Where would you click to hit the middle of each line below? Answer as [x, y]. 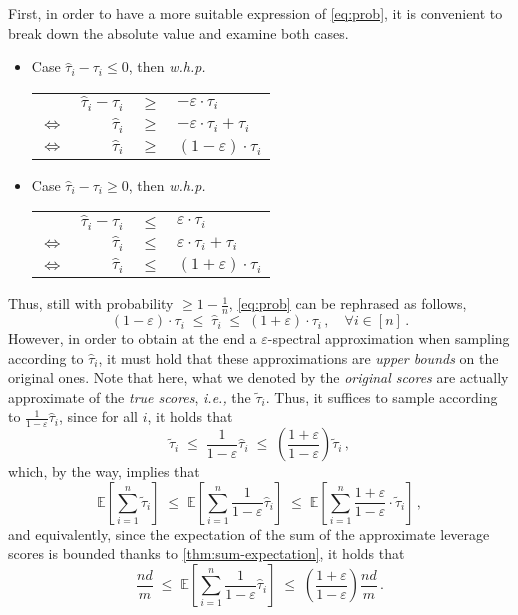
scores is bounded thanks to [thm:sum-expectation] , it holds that [206, 553]
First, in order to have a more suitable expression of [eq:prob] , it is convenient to [255, 13]
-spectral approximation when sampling [388, 338]
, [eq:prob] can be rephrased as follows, [347, 303]
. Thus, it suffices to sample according [381, 396]
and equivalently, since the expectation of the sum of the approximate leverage [249, 533]
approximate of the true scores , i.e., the [129, 396]
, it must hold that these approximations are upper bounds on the [298, 357]
